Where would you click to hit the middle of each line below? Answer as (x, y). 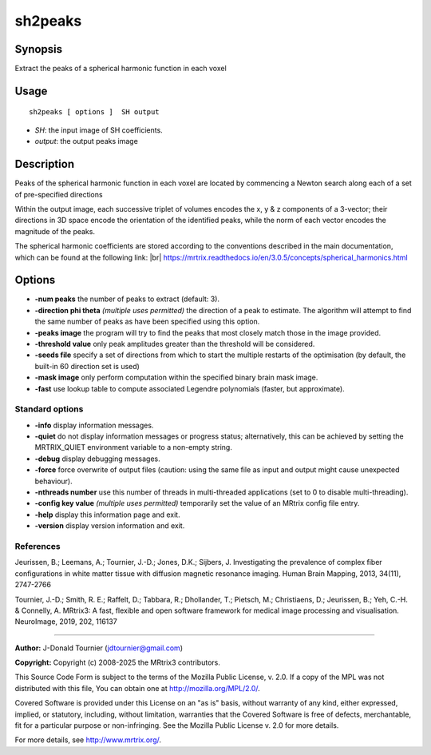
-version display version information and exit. (110, 526)
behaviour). (54, 481)
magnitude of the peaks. (55, 231)
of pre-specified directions (59, 194)
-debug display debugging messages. (98, 459)
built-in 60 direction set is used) (87, 366)
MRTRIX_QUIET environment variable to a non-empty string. (134, 447)
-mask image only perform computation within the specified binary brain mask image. (176, 377)
